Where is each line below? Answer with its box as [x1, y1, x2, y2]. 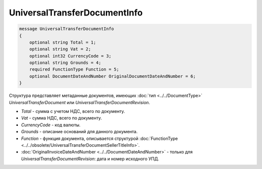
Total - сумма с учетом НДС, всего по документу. [21, 108, 125, 114]
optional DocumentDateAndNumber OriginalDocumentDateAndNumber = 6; [29, 73, 196, 79]
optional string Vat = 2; [29, 46, 91, 52]
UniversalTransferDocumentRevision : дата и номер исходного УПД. [21, 155, 160, 162]
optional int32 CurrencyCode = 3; [29, 53, 112, 59]
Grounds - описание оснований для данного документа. [21, 129, 138, 135]
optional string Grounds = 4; [29, 60, 101, 65]
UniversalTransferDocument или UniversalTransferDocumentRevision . [9, 99, 150, 105]
